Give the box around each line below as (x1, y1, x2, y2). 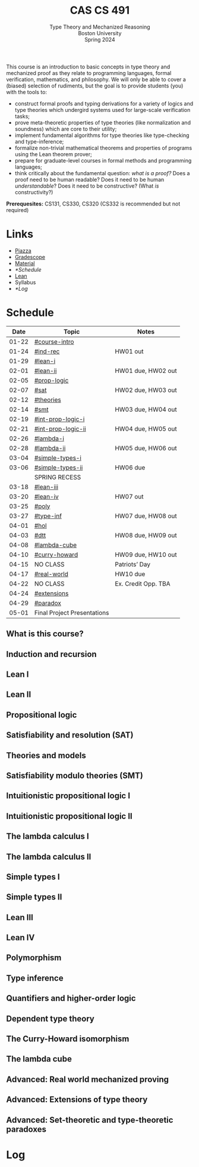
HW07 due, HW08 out (115, 512, 177, 520)
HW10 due (115, 570, 146, 578)
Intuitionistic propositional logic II (6, 811, 132, 821)
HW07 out (115, 492, 144, 500)
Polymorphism (6, 953, 62, 963)
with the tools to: (6, 88, 48, 95)
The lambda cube (6, 1054, 72, 1064)
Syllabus (14, 278, 36, 286)
